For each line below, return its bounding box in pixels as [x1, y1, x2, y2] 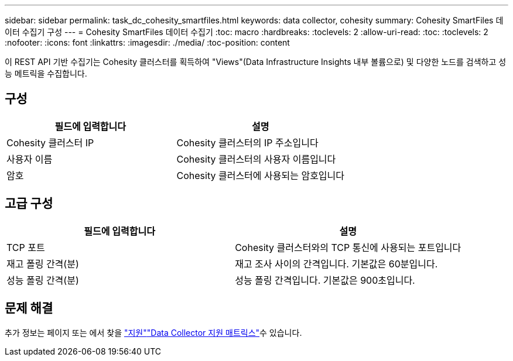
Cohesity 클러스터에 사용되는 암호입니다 [176, 169, 345, 181]
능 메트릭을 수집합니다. [5, 68, 87, 78]
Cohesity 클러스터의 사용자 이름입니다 [176, 153, 336, 165]
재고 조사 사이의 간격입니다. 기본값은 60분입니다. [235, 257, 438, 270]
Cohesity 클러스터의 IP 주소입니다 [176, 136, 319, 149]
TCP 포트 [6, 241, 45, 253]
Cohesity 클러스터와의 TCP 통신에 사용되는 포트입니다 [235, 241, 461, 253]
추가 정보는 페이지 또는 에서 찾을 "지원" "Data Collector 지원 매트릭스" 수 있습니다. [5, 327, 302, 338]
